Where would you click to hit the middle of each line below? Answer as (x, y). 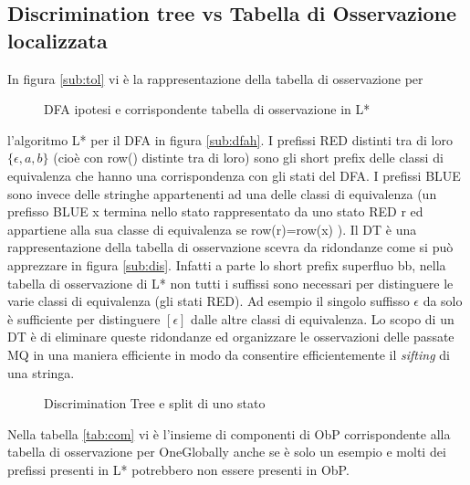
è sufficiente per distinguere (84, 318)
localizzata (57, 40)
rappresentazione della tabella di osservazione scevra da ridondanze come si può (230, 247)
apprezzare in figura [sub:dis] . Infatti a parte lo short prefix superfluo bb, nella (227, 264)
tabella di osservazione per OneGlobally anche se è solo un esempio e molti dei (227, 452)
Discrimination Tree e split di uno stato (155, 403)
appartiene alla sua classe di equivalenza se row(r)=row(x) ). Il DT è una (212, 229)
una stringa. (41, 372)
